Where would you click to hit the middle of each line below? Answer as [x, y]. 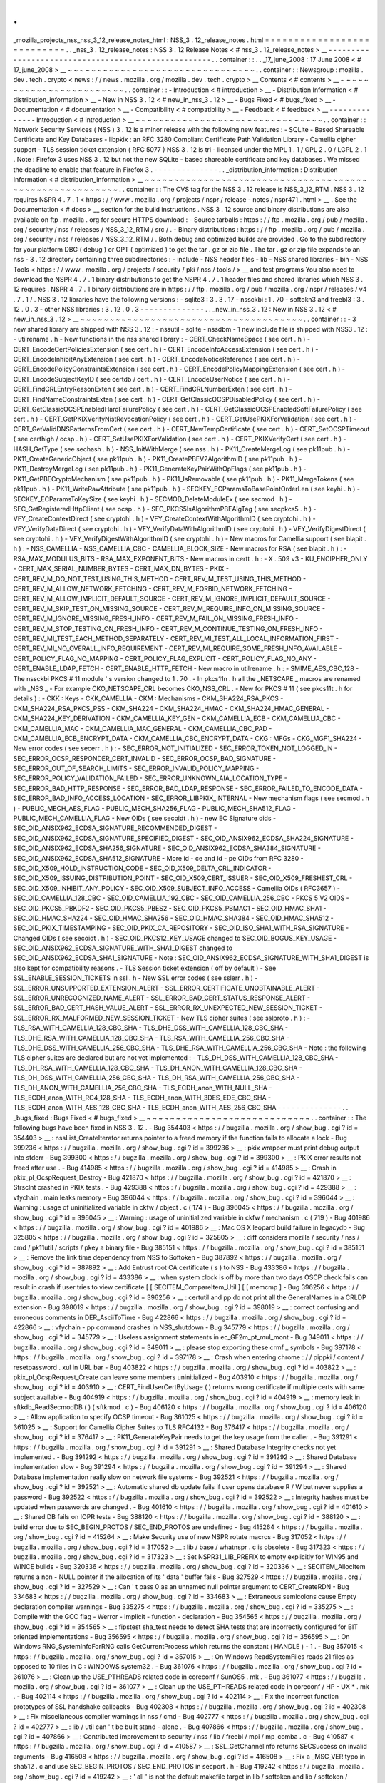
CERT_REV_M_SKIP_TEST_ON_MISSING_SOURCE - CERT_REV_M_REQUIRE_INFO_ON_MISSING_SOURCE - [169, 608]
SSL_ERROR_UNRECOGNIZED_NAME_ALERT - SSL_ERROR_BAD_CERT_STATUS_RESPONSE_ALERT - [161, 998]
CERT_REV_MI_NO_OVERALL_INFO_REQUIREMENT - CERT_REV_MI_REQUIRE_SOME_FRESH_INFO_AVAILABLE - [178, 648]
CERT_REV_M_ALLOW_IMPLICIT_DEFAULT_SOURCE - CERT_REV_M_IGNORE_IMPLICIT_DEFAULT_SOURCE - [172, 598]
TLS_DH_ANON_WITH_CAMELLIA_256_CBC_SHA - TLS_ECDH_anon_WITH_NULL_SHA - [143, 1088]
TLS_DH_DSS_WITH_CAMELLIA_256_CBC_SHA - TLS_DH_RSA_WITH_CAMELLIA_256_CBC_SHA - [156, 1078]
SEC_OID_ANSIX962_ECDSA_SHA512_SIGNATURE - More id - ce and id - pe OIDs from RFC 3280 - [159, 858]
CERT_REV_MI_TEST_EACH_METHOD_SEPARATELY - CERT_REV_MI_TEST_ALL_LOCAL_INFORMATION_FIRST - [176, 638]
